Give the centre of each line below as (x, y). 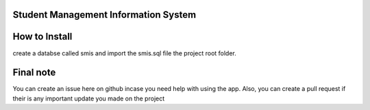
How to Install (42, 37)
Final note (34, 73)
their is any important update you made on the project (89, 98)
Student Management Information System (104, 15)
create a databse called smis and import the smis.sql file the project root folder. (124, 53)
